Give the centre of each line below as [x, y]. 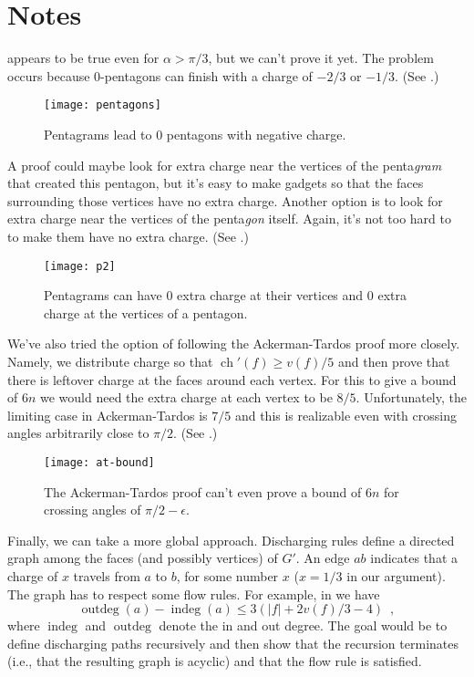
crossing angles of [93, 510]
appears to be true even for [83, 58]
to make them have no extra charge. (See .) [128, 236]
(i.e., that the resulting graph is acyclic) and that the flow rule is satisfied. [215, 661]
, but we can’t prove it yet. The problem [321, 58]
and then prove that [394, 361]
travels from [107, 575]
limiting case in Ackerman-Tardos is [108, 415]
